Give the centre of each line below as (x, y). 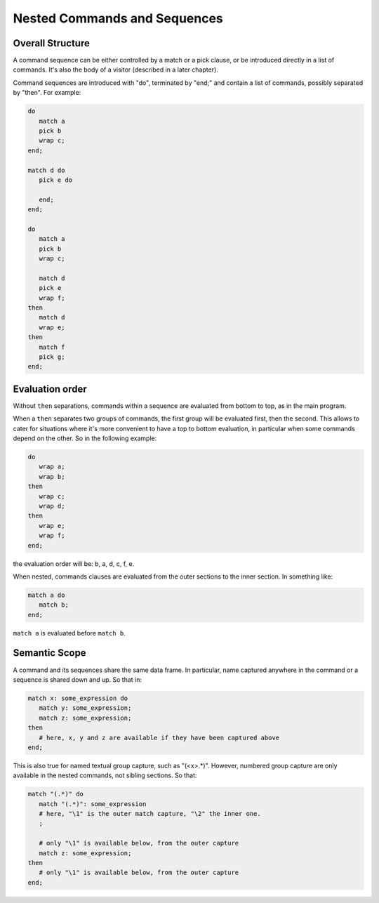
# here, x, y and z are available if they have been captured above (159, 738)
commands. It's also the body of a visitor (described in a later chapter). (116, 70)
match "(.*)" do (56, 794)
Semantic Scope (50, 653)
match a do (46, 595)
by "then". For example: (47, 93)
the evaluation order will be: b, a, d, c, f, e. (74, 563)
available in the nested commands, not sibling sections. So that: (105, 775)
